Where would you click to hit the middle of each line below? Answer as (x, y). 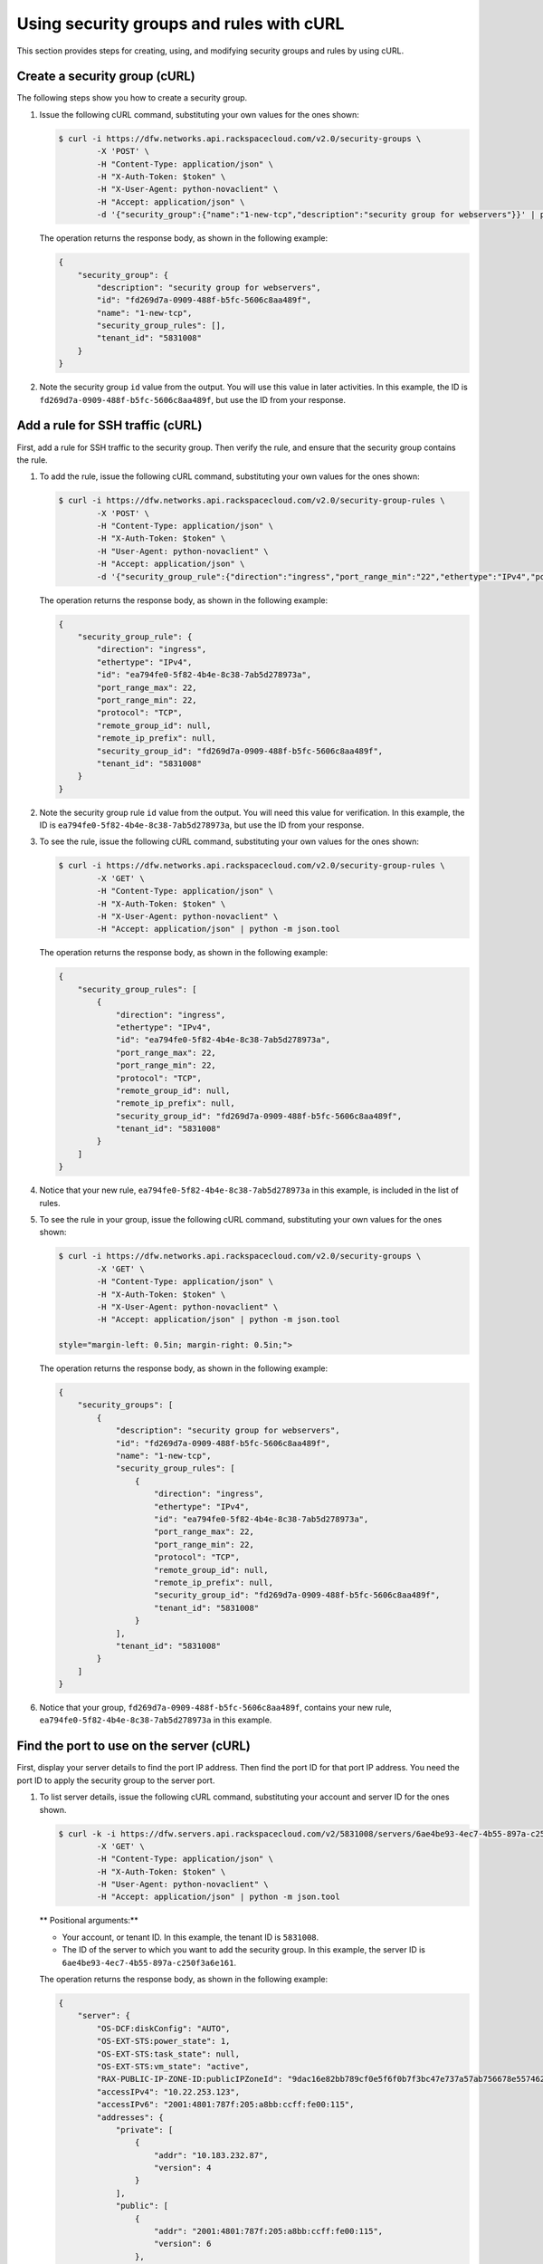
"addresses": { (130, 2117)
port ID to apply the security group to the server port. (116, 1780)
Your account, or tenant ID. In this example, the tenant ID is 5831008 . (191, 1937)
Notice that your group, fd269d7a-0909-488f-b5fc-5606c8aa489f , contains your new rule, (216, 1708)
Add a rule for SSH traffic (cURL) (110, 426)
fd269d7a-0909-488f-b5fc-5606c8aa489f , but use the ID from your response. (193, 399)
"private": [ (144, 2130)
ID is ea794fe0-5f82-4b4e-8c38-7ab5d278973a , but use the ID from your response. (202, 825)
